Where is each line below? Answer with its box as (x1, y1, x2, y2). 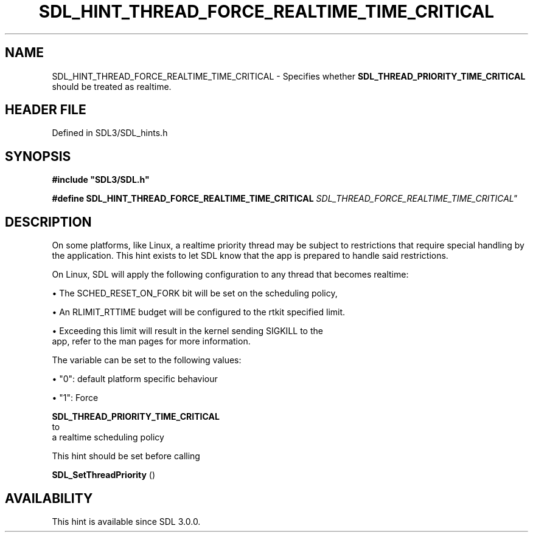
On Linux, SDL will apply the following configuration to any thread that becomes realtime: (52, 269, 409, 280)
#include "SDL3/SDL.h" (52, 174, 150, 185)
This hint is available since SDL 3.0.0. (52, 516, 201, 527)
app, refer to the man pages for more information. (52, 336, 251, 347)
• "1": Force (52, 392, 99, 403)
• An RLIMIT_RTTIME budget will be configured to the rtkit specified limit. (52, 307, 346, 318)
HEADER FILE (5, 102, 86, 118)
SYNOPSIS (5, 148, 71, 164)
